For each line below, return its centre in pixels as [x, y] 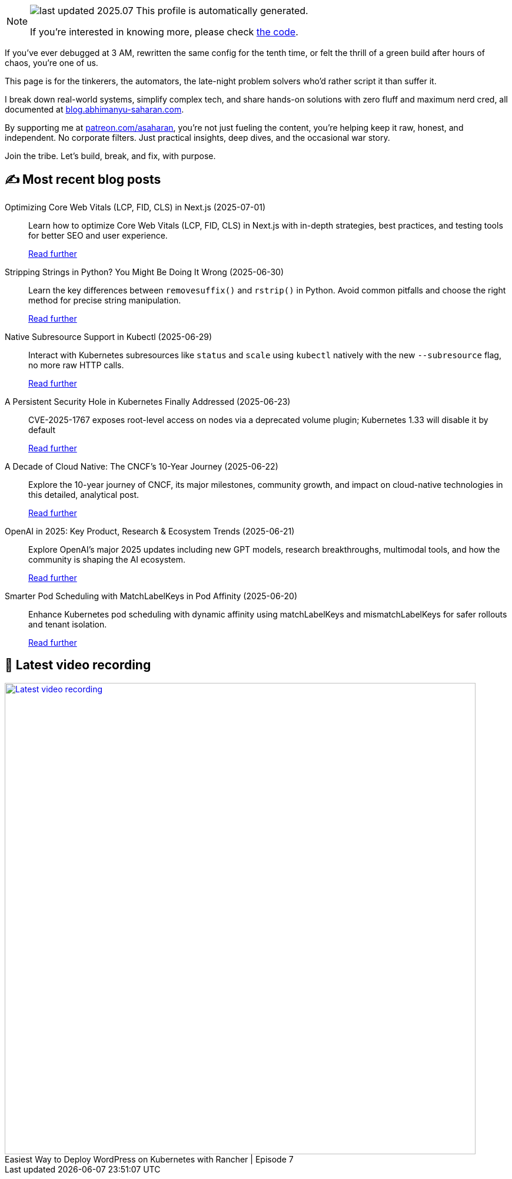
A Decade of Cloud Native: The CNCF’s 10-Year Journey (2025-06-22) [142, 466]
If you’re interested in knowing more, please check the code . [164, 32]
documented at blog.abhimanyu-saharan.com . [94, 109]
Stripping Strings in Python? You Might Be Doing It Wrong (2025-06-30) [144, 272]
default [42, 430]
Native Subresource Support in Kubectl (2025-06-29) [109, 336]
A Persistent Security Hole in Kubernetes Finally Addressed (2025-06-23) [148, 401]
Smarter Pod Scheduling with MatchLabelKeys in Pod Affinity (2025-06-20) [151, 596]
